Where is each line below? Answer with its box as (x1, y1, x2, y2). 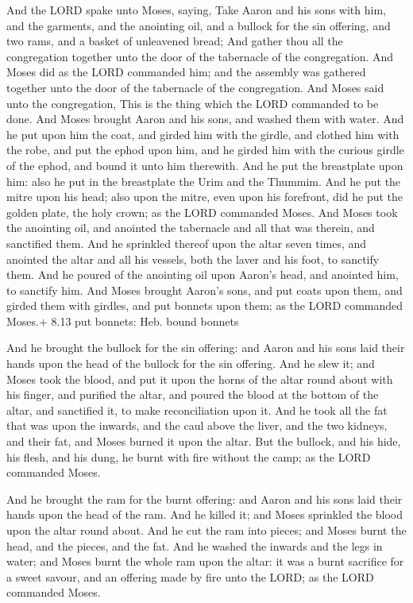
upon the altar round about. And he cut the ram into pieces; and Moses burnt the (6, 522, 407, 538)
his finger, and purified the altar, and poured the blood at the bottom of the (6, 386, 379, 403)
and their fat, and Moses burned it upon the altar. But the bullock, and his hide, (6, 433, 401, 450)
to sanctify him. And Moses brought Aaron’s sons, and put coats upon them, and (6, 281, 403, 298)
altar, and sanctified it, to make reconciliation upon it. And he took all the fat (6, 401, 388, 418)
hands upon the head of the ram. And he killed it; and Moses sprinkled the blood (6, 506, 403, 523)
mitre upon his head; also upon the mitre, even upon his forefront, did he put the (6, 188, 403, 205)
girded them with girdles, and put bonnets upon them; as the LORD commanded (6, 297, 403, 314)
